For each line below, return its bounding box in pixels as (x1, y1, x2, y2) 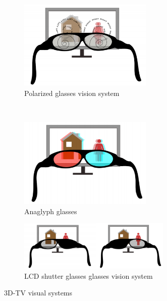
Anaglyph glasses (24, 206, 77, 216)
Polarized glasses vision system (24, 88, 120, 98)
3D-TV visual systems (4, 287, 73, 298)
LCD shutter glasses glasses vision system (24, 270, 153, 281)
